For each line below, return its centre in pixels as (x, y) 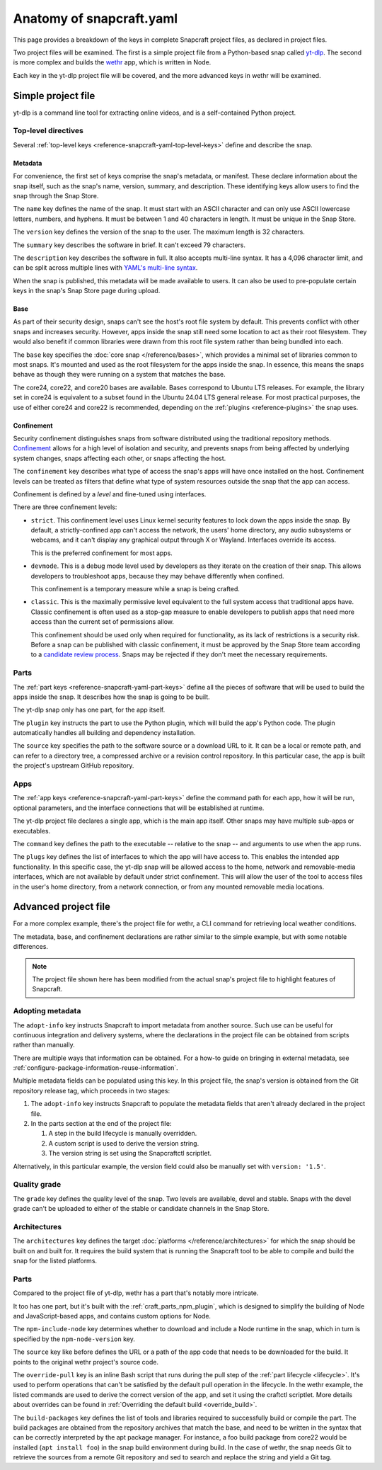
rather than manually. (44, 1045)
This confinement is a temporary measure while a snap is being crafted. (135, 589)
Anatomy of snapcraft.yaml (95, 18)
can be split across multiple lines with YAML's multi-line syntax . (105, 268)
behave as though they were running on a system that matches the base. (119, 375)
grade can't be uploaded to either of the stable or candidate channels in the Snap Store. (141, 1209)
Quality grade (37, 1185)
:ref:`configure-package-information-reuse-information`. (95, 1068)
